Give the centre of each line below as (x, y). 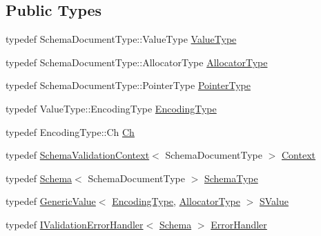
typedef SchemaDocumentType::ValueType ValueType (121, 39)
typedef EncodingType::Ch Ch (70, 131)
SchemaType (231, 178)
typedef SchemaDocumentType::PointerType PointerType (128, 85)
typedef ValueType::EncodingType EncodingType (111, 108)
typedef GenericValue (51, 201)
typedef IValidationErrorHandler (75, 224)
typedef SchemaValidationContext (78, 155)
